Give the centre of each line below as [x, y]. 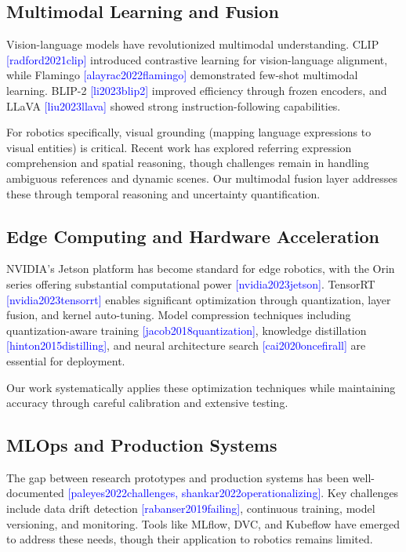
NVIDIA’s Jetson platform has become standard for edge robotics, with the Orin [201, 269]
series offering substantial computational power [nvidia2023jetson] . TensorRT [191, 283]
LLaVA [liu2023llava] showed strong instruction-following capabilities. [174, 105]
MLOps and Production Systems [142, 445]
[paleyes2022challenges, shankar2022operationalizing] [194, 493]
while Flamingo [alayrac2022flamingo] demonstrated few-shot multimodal [182, 75]
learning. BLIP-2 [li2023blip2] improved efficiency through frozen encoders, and [197, 90]
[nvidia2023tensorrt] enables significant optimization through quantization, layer [199, 299]
